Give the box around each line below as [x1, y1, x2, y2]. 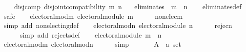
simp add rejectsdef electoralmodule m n [20, 29, 162, 39]
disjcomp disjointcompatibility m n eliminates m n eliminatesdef [14, 1, 242, 11]
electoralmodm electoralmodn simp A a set [3, 39, 182, 49]
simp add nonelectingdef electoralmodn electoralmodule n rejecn [3, 20, 232, 30]
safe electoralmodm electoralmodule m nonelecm [3, 11, 183, 21]
